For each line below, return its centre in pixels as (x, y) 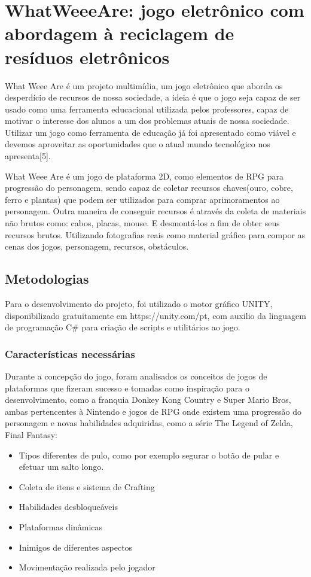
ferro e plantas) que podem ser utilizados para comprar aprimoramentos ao (142, 199)
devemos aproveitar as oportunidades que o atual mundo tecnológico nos (138, 144)
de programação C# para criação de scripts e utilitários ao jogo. (123, 327)
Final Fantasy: (31, 434)
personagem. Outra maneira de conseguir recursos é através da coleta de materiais (155, 211)
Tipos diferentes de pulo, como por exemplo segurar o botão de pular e (149, 455)
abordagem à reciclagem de (120, 33)
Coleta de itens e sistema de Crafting (87, 486)
